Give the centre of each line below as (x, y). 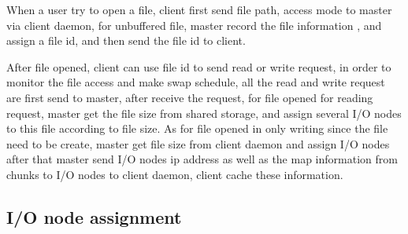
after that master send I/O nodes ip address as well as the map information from (202, 159)
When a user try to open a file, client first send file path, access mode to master (199, 9)
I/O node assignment (94, 216)
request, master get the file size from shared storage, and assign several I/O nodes (204, 113)
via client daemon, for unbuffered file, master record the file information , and (194, 25)
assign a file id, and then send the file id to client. (126, 40)
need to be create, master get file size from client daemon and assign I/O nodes (198, 143)
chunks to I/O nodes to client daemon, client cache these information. (175, 174)
